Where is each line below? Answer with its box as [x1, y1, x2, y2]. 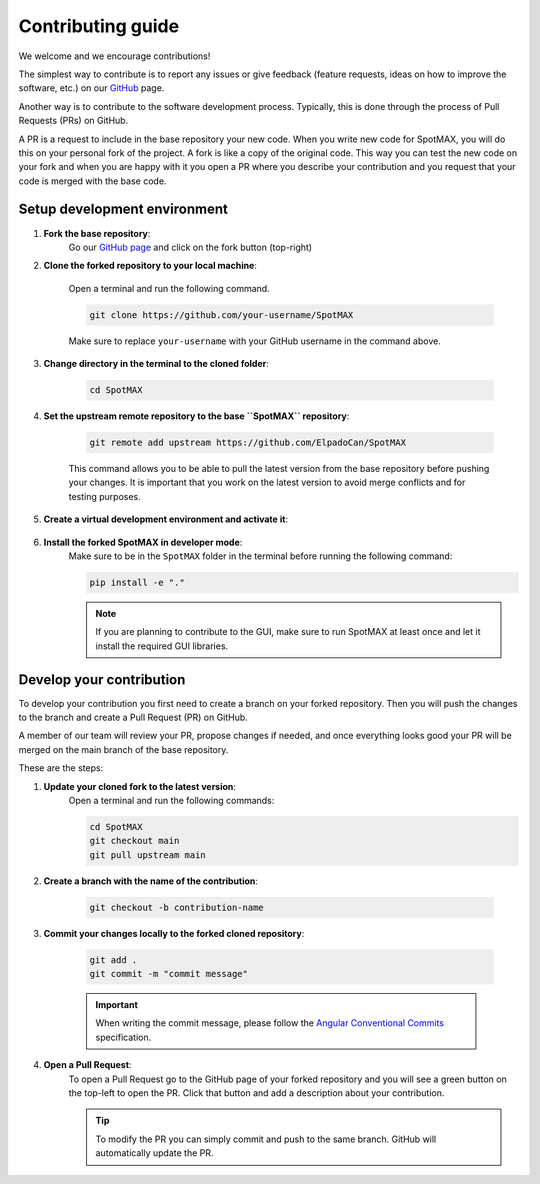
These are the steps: [18, 762, 104, 774]
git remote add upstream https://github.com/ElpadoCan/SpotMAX [89, 437, 407, 449]
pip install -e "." [89, 576, 185, 588]
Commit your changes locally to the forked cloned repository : [43, 927, 305, 939]
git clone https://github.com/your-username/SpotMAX [89, 309, 354, 320]
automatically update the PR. [95, 1147, 214, 1159]
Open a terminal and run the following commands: [68, 795, 275, 806]
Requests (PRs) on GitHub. [18, 115, 129, 127]
